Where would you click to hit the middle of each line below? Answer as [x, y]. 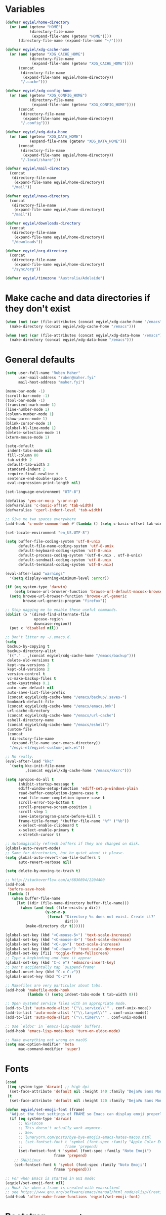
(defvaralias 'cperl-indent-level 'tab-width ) [54, 510]
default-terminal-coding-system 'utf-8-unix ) [66, 564]
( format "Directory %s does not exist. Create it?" [101, 917]
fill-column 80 [23, 455]
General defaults [40, 360]
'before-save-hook [26, 889]
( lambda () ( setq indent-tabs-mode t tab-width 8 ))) [83, 994]
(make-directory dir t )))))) [55, 926]
